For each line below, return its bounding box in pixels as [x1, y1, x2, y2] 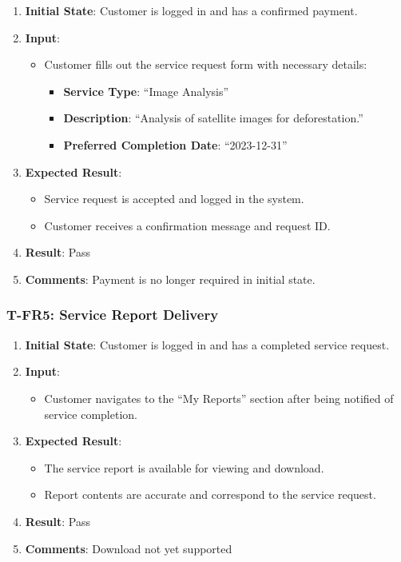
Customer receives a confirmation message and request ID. [44, 217, 331, 233]
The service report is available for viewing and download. [44, 459, 324, 476]
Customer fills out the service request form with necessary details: [44, 56, 367, 73]
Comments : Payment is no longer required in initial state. [25, 270, 316, 287]
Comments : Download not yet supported [25, 540, 232, 556]
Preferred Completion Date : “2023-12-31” [63, 136, 288, 153]
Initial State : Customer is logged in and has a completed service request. [25, 336, 390, 353]
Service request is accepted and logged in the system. [44, 190, 304, 207]
